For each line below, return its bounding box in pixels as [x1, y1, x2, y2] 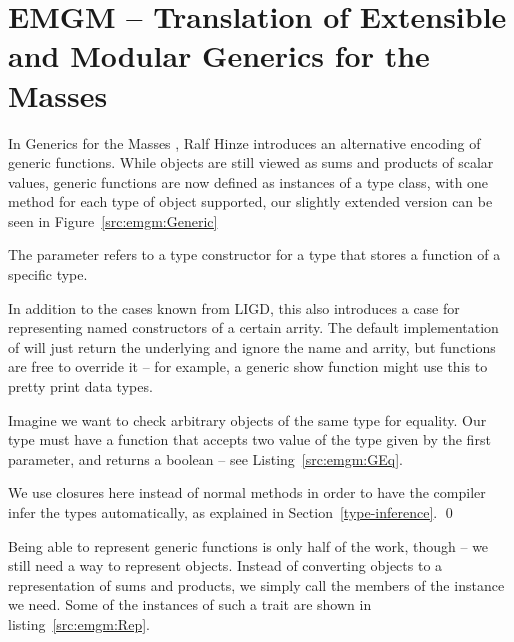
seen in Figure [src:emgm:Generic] [8, 210, 218, 231]
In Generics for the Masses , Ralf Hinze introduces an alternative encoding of [8, 132, 481, 153]
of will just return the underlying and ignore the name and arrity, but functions [8, 336, 496, 357]
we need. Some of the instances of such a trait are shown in [8, 594, 372, 615]
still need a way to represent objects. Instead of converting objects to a [8, 555, 443, 576]
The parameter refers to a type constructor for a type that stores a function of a [8, 244, 501, 265]
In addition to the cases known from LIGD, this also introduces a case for [8, 297, 460, 318]
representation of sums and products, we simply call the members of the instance [8, 574, 505, 595]
